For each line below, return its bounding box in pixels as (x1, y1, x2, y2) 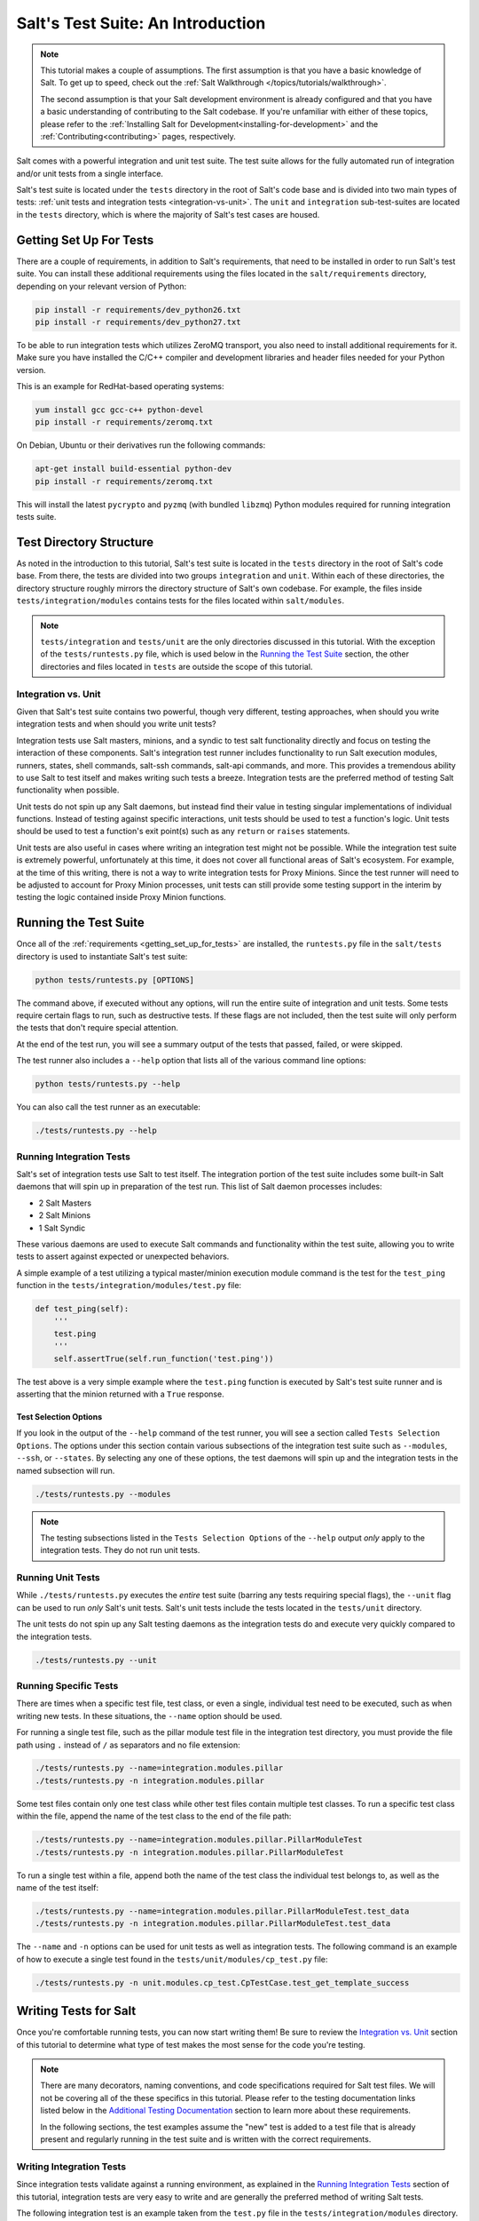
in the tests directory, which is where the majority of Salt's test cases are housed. (16, 209, 320, 219)
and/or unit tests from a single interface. (16, 168, 164, 179)
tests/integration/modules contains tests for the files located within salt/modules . (16, 595, 345, 606)
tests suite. (16, 512, 57, 522)
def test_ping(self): (35, 1304, 130, 1314)
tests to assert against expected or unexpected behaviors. (16, 1251, 230, 1262)
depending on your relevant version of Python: (16, 281, 187, 291)
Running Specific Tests (16, 1679, 119, 1692)
